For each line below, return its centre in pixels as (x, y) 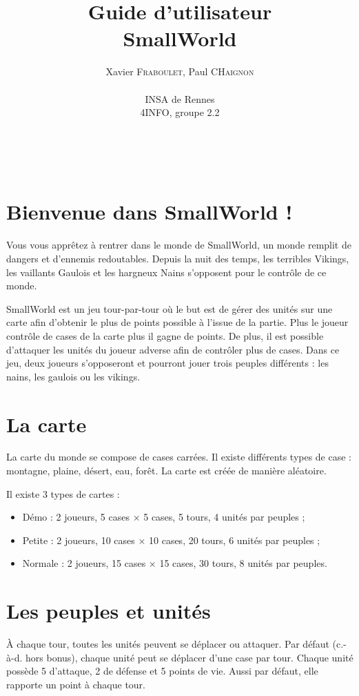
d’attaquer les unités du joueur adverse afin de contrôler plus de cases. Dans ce (173, 349)
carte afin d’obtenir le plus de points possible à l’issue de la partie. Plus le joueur (177, 322)
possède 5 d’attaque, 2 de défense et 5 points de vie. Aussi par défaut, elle (162, 671)
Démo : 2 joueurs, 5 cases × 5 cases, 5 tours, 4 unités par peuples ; (164, 517)
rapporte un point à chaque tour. (76, 684)
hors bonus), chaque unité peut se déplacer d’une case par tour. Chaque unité (189, 657)
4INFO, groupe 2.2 (180, 112)
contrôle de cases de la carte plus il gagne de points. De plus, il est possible (165, 335)
